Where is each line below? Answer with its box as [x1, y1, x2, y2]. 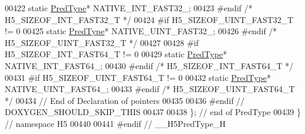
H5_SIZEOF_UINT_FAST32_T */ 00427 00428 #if [5, 36, 199, 48]
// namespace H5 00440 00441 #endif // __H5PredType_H [5, 117, 226, 129]
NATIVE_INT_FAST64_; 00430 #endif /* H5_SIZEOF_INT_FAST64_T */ [5, 59, 294, 71]
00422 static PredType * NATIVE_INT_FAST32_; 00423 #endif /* [5, 2, 253, 14]
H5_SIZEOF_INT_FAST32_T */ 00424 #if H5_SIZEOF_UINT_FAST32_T [5, 13, 294, 25]
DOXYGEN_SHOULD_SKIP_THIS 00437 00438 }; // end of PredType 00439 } [5, 106, 301, 118]
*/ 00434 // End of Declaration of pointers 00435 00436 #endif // [5, 94, 245, 106]
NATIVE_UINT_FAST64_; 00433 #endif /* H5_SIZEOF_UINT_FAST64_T [5, 83, 295, 95]
